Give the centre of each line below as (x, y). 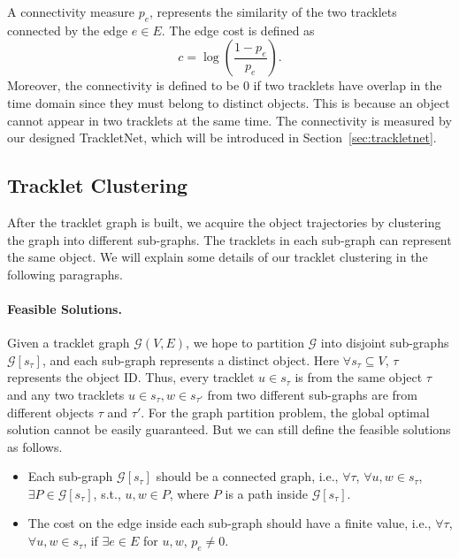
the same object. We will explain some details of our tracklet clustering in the (218, 257)
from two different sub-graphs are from (313, 394)
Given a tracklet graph (69, 343)
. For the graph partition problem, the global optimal (285, 412)
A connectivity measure (71, 11)
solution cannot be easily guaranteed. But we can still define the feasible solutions (229, 429)
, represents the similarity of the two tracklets (273, 11)
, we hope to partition (245, 343)
